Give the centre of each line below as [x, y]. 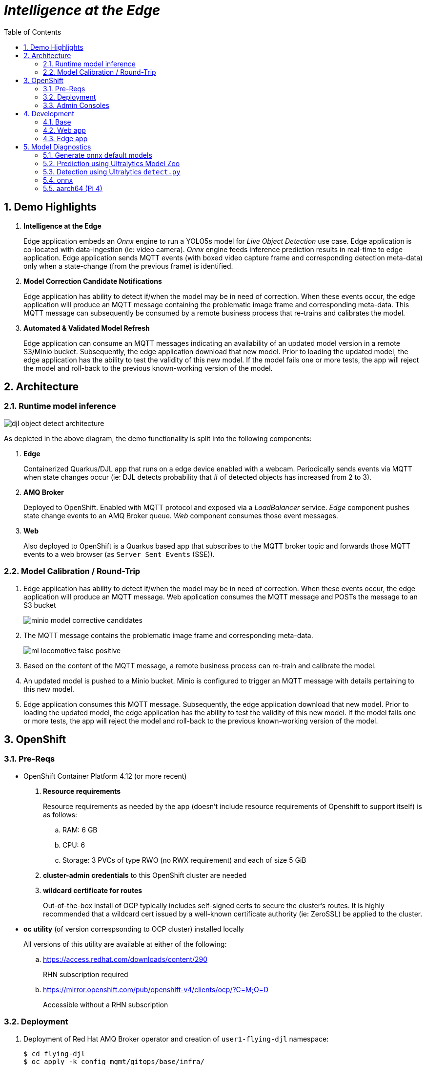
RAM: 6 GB [80, 830]
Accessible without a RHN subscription [106, 1004]
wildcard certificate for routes [93, 890]
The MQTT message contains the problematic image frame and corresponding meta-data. [168, 635]
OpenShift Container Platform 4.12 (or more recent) [105, 776]
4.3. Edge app [65, 138]
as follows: [60, 814]
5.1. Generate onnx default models [98, 155]
